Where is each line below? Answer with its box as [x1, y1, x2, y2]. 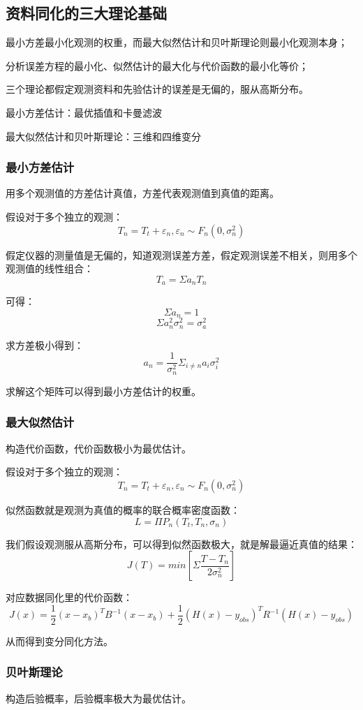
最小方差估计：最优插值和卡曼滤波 [6, 105, 162, 119]
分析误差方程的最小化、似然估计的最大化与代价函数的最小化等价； [6, 58, 309, 73]
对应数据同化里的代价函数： [6, 590, 133, 605]
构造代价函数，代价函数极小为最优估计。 [6, 441, 191, 455]
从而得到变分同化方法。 [6, 633, 113, 648]
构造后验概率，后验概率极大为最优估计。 [6, 690, 191, 705]
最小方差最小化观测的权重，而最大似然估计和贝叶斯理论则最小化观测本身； [6, 35, 348, 50]
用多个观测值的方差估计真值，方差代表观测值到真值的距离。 [6, 186, 279, 200]
